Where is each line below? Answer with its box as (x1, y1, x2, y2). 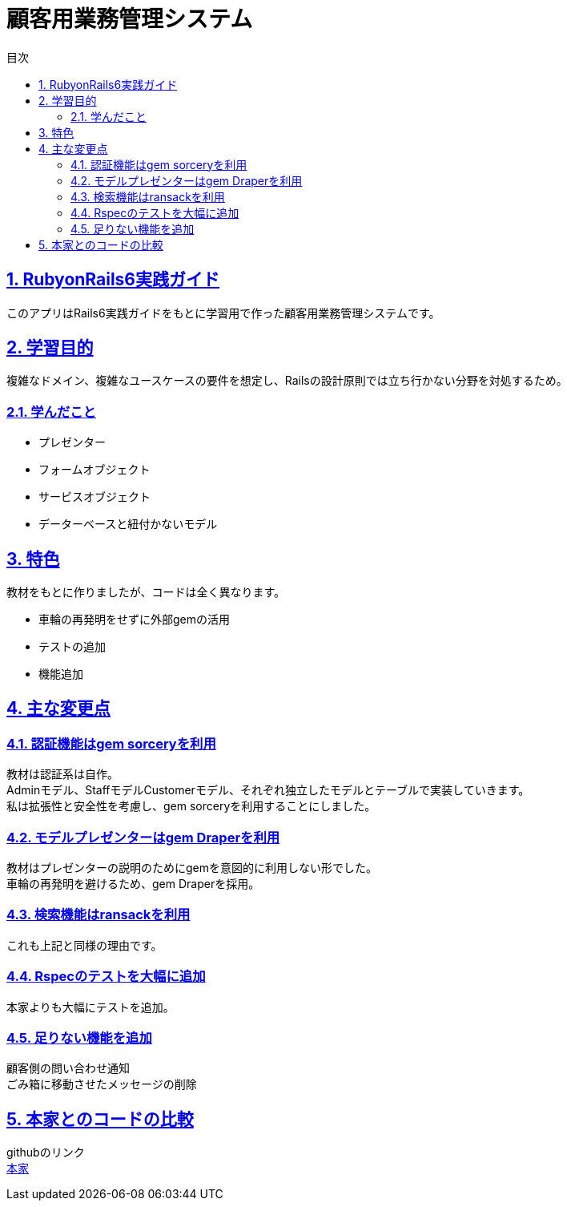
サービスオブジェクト (38, 490, 151, 504)
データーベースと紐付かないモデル (38, 517, 218, 531)
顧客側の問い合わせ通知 (6, 1061, 130, 1076)
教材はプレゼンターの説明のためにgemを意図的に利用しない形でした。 (6, 861, 378, 874)
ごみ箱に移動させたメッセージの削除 (6, 1077, 197, 1092)
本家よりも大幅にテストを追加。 (6, 999, 175, 1014)
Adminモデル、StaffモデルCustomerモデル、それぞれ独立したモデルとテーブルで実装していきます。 (6, 783, 530, 797)
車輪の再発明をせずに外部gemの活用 (38, 612, 231, 627)
